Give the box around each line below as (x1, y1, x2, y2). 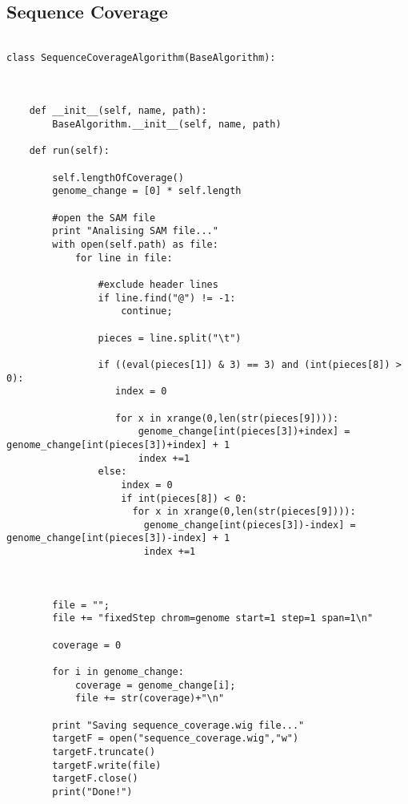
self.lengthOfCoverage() (52, 172, 184, 184)
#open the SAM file (52, 212, 156, 224)
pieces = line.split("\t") (98, 332, 242, 344)
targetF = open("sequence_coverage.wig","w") (52, 733, 299, 745)
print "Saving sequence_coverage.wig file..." (52, 719, 305, 731)
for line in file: (74, 252, 173, 264)
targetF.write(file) (52, 759, 162, 771)
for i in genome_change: (52, 666, 184, 678)
